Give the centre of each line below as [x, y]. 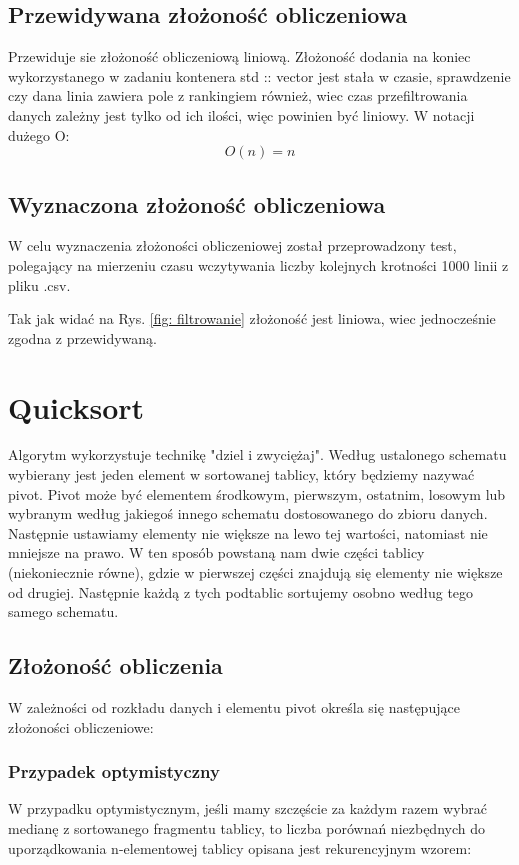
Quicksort [76, 406]
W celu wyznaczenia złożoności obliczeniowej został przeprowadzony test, [232, 245]
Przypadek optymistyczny [114, 771]
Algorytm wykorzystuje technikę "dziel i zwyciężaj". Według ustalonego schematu [257, 454]
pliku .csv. [39, 284]
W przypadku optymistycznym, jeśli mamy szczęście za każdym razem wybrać [248, 808]
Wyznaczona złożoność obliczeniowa [197, 203]
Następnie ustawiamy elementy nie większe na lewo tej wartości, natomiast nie [248, 532]
